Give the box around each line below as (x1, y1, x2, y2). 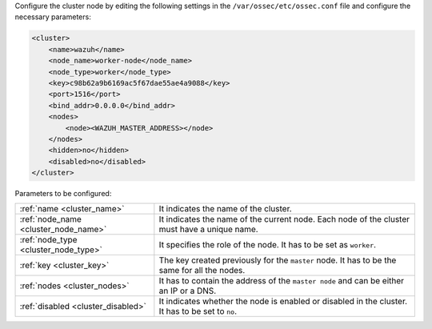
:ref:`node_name (19, 214, 82, 225)
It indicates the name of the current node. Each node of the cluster (158, 214, 410, 225)
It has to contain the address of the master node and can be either (158, 275, 404, 287)
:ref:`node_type (19, 235, 78, 246)
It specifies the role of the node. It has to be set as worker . (158, 239, 376, 251)
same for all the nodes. (158, 265, 246, 276)
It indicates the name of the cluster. (158, 203, 292, 215)
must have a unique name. (158, 224, 259, 235)
